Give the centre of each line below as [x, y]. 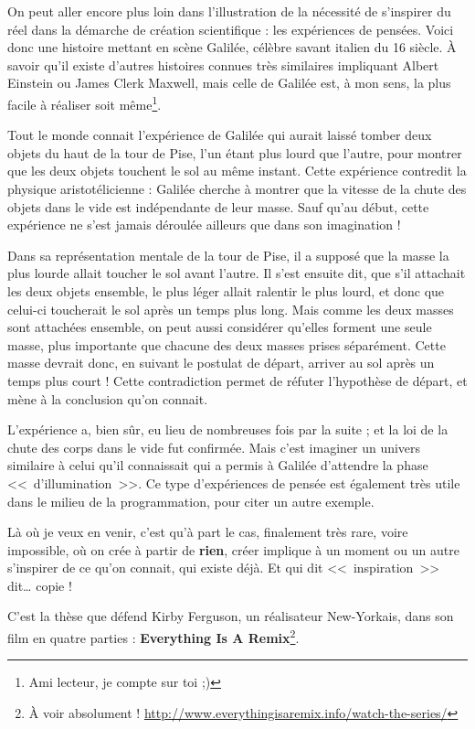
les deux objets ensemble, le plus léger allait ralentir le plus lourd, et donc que [226, 290]
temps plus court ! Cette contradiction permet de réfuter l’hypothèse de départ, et [237, 380]
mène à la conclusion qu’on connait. [108, 398]
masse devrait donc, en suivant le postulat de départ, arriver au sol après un [221, 363]
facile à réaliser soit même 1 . [84, 102]
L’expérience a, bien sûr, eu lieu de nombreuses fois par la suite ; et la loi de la [228, 429]
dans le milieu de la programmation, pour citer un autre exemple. [191, 501]
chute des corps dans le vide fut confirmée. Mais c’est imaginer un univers [214, 447]
